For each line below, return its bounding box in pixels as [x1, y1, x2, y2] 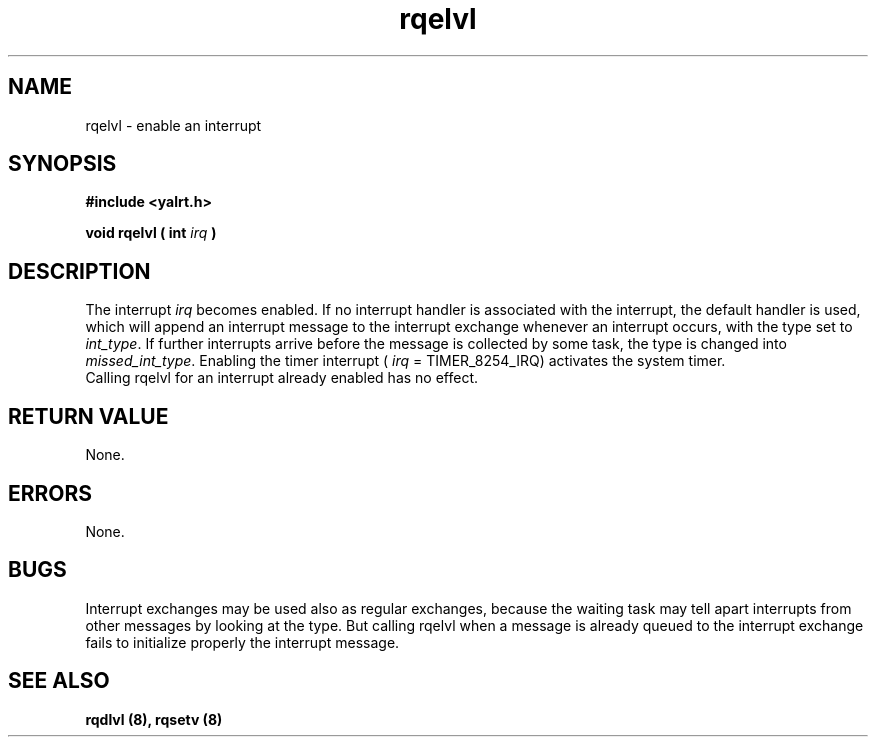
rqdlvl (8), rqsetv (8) [85, 710, 223, 728]
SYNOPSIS [8, 151, 117, 177]
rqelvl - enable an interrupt [85, 116, 262, 134]
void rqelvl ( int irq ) [85, 224, 217, 242]
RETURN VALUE [8, 403, 169, 429]
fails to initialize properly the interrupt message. [85, 633, 400, 651]
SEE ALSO [8, 668, 110, 694]
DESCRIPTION [8, 258, 151, 284]
